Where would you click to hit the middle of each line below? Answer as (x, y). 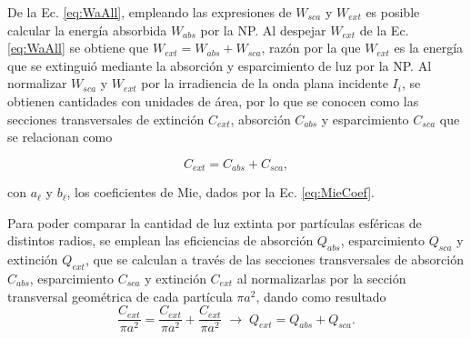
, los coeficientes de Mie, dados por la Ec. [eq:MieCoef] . (220, 192)
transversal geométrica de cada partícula (120, 296)
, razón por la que (311, 48)
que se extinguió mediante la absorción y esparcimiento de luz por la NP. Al (220, 65)
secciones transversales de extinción (106, 119)
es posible (393, 12)
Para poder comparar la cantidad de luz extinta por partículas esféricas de (215, 222)
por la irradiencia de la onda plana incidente (265, 83)
